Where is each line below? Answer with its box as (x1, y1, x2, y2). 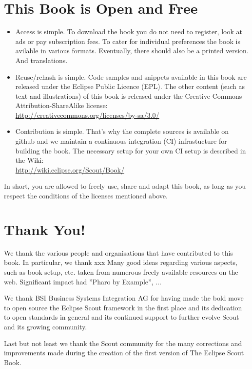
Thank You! (4, 219, 85, 239)
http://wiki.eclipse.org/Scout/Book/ (15, 164, 124, 174)
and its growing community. (4, 321, 87, 331)
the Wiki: (15, 155, 44, 165)
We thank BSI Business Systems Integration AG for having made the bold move (4, 293, 244, 303)
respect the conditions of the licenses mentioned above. (4, 191, 168, 201)
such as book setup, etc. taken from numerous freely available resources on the (4, 266, 238, 277)
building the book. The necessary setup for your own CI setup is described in (15, 145, 246, 155)
